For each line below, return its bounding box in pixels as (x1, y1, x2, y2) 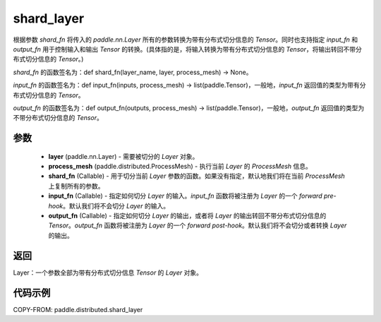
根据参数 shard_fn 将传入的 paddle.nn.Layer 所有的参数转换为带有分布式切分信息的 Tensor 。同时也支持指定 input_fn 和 (13, 35, 358, 44)
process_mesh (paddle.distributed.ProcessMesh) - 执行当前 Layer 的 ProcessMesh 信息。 (48, 162, 312, 171)
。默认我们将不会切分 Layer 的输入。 (62, 201, 169, 210)
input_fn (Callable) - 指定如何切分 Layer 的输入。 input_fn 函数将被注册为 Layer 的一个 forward (48, 191, 322, 201)
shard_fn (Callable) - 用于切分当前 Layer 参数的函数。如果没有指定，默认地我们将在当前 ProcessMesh (48, 172, 345, 180)
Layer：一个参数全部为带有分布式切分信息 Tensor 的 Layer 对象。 (13, 268, 202, 277)
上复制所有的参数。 (48, 181, 104, 190)
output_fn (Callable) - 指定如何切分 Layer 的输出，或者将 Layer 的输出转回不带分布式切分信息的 (48, 212, 327, 220)
